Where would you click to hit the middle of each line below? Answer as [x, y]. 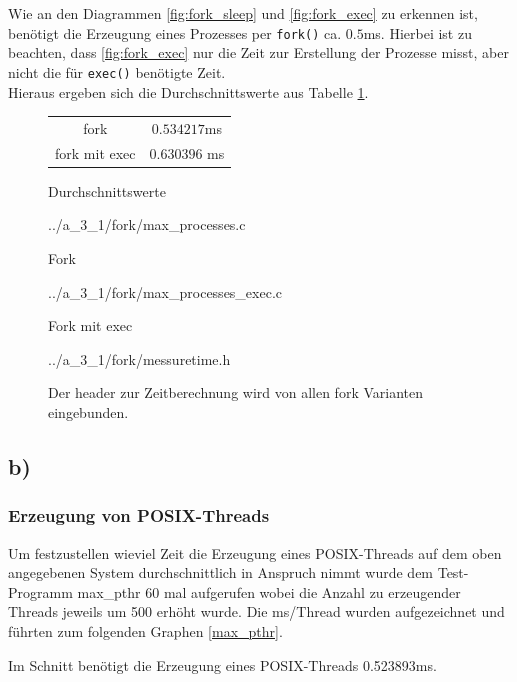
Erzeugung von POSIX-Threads [139, 515]
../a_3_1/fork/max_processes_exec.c [165, 291]
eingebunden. [88, 411]
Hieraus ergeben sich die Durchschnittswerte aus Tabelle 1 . [188, 91]
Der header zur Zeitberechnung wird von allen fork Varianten [236, 392]
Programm [40, 591]
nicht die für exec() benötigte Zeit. [117, 71]
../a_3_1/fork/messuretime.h [139, 358]
